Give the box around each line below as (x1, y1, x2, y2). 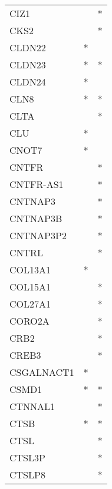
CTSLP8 (9, 468, 45, 481)
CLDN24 (9, 75, 46, 88)
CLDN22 (9, 41, 46, 54)
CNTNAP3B (9, 212, 62, 225)
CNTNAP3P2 (9, 229, 67, 242)
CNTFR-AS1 (9, 177, 64, 191)
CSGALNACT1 (9, 365, 74, 379)
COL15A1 (9, 280, 51, 293)
